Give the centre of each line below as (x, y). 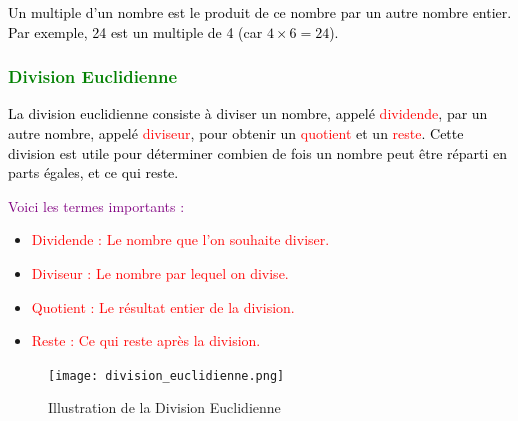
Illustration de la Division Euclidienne (164, 407)
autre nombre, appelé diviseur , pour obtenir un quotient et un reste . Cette (236, 133)
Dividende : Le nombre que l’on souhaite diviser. (180, 239)
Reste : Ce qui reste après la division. (146, 340)
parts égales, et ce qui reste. (93, 172)
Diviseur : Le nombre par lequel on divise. (160, 272)
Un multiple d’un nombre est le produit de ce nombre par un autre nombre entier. (260, 12)
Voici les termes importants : (96, 205)
